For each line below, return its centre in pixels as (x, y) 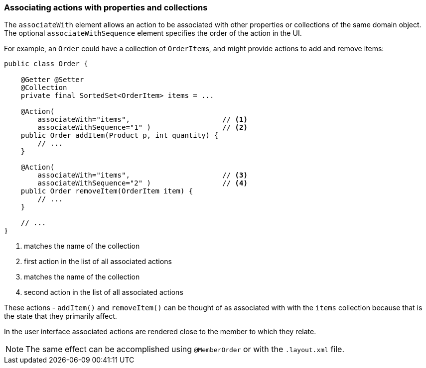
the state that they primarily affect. (61, 316)
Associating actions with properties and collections (106, 7)
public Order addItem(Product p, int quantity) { (119, 136)
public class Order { (46, 64)
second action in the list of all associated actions (104, 292)
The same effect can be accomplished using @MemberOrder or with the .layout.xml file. (185, 349)
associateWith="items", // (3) (142, 175)
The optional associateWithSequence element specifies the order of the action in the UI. (153, 33)
